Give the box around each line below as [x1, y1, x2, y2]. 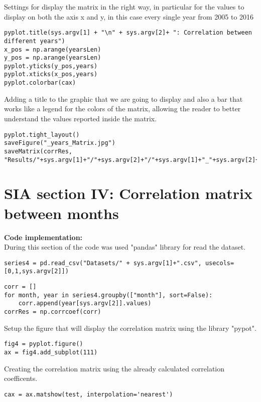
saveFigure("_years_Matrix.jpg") [4, 139, 115, 147]
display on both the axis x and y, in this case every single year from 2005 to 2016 [4, 11, 254, 22]
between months [4, 203, 119, 223]
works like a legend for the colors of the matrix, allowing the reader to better [4, 103, 241, 114]
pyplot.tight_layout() [4, 131, 80, 138]
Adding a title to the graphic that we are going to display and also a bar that [4, 93, 243, 104]
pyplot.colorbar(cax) [4, 79, 76, 87]
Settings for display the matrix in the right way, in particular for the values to [4, 2, 244, 12]
